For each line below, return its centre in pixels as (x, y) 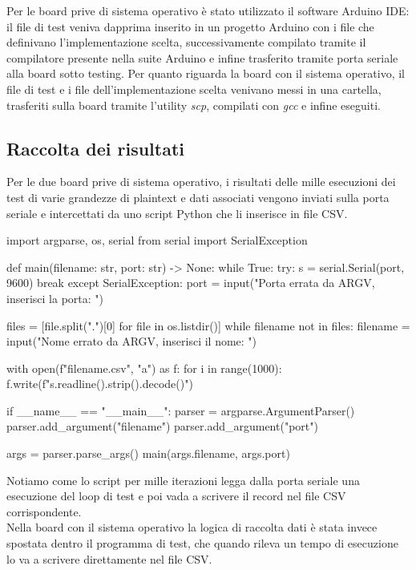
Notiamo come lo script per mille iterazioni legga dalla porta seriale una (183, 480)
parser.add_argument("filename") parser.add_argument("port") (162, 426)
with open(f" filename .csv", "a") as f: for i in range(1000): (144, 368)
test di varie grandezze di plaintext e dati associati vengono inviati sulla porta (198, 197)
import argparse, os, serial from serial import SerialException (157, 240)
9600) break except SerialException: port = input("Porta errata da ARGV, (191, 283)
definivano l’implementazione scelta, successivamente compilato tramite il (186, 42)
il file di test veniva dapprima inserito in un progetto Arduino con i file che (190, 26)
